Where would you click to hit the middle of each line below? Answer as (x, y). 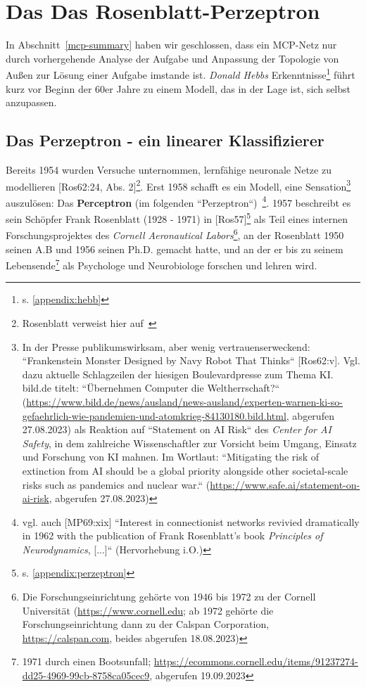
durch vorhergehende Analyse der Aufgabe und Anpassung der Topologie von (172, 58)
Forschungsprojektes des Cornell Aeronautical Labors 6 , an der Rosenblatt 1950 (175, 234)
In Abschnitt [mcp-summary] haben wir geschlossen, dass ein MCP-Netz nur (171, 45)
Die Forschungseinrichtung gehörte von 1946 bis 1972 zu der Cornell (169, 597)
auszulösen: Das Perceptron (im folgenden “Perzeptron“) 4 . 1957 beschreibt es (178, 201)
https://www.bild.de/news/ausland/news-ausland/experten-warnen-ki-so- (184, 401)
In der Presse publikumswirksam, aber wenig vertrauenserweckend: (166, 346)
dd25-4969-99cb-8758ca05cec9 (86, 675)
